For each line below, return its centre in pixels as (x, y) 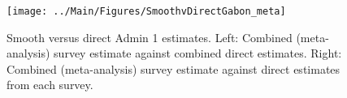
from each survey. (50, 85)
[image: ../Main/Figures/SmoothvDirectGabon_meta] (146, 11)
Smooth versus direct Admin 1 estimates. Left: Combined (150, 37)
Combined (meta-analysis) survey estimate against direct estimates (173, 68)
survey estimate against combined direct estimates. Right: (198, 53)
